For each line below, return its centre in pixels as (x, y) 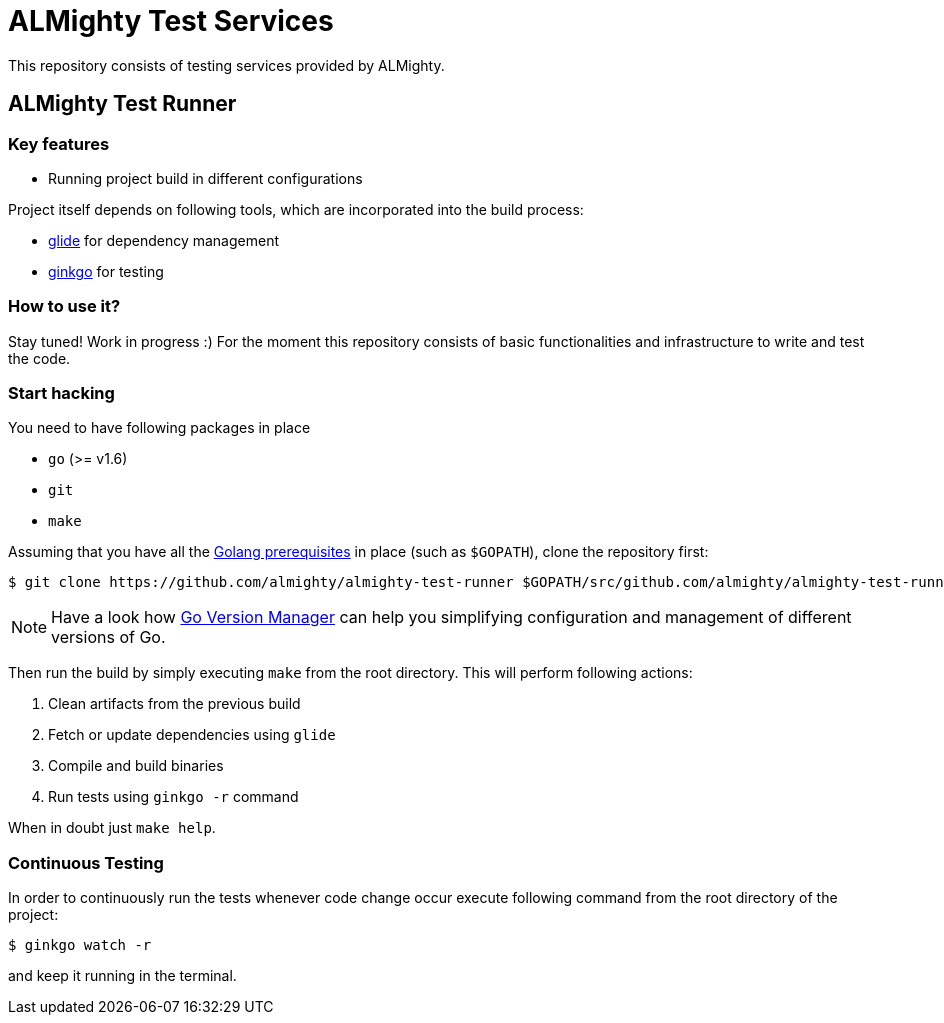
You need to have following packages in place (159, 428)
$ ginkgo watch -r (80, 945)
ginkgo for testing (106, 271)
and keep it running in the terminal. (122, 976)
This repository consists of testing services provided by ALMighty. (226, 65)
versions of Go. (108, 637)
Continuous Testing (86, 862)
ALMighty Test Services (171, 21)
